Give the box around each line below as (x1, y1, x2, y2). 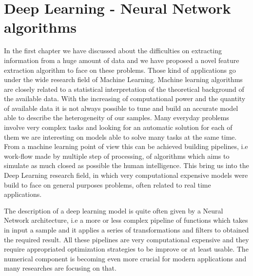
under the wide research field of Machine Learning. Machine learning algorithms (4, 74, 243, 85)
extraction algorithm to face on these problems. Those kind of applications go (4, 64, 236, 75)
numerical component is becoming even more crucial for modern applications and (4, 253, 247, 263)
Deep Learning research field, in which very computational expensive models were (4, 170, 248, 180)
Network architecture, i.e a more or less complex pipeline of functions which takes (4, 215, 248, 225)
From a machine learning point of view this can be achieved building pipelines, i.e (4, 141, 248, 151)
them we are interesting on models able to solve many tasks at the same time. (4, 131, 237, 142)
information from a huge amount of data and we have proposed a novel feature (4, 55, 239, 65)
